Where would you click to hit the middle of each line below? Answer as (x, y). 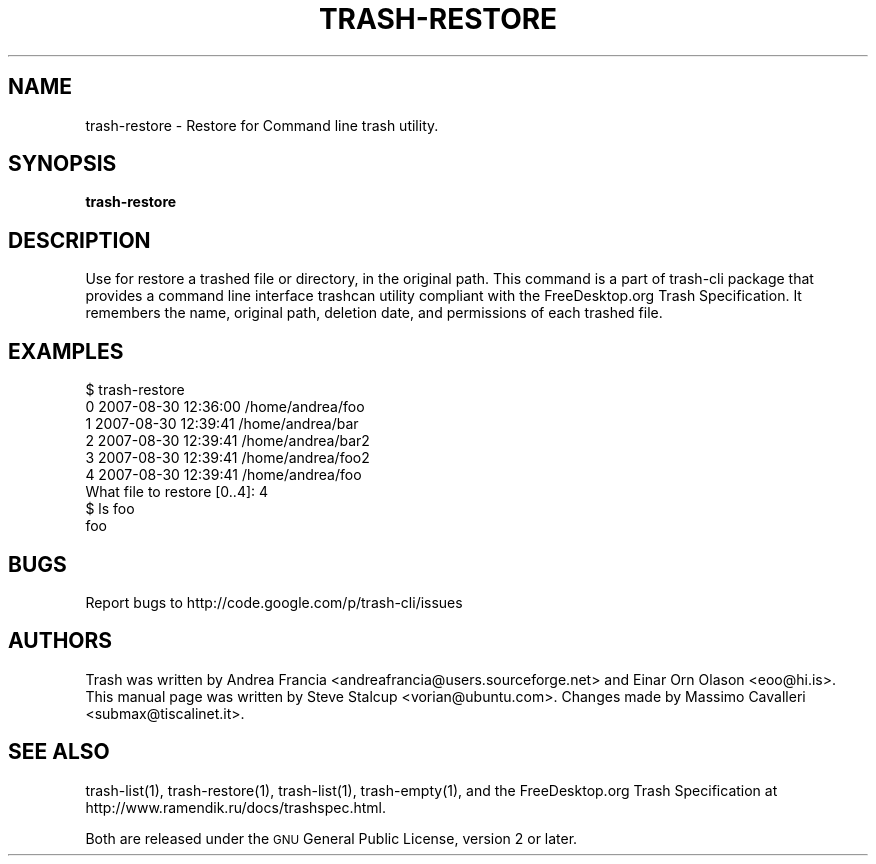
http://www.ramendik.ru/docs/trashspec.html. (236, 807)
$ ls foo (110, 509)
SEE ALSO (59, 752)
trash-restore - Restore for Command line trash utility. (262, 125)
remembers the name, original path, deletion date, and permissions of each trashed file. (374, 313)
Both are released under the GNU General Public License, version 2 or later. (331, 838)
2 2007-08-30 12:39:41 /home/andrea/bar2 (227, 441)
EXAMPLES (66, 351)
